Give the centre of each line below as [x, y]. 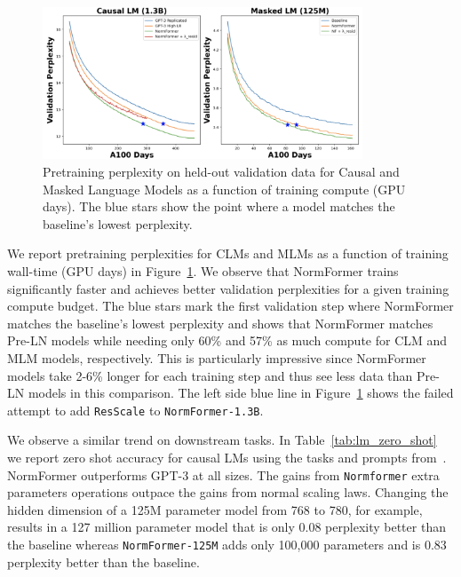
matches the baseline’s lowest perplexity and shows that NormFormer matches [220, 323]
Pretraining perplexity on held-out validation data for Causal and [221, 171]
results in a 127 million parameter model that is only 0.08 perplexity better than [227, 527]
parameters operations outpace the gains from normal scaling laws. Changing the [228, 492]
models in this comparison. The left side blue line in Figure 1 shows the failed [241, 393]
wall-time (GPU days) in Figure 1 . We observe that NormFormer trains [203, 270]
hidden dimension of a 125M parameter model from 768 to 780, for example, [215, 509]
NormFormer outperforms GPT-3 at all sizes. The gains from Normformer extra [223, 474]
